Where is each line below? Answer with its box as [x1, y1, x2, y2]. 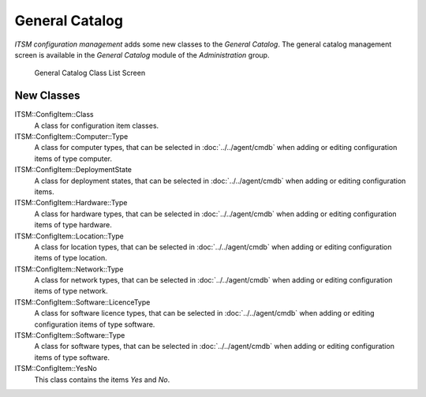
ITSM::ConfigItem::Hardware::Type [14, 198, 128, 208]
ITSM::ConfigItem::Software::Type [14, 331, 125, 340]
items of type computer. [34, 154, 113, 163]
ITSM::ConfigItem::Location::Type [14, 231, 124, 241]
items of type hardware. [34, 220, 112, 230]
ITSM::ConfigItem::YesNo [14, 364, 98, 373]
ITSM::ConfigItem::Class [14, 110, 94, 119]
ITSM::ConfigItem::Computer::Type [14, 132, 129, 141]
